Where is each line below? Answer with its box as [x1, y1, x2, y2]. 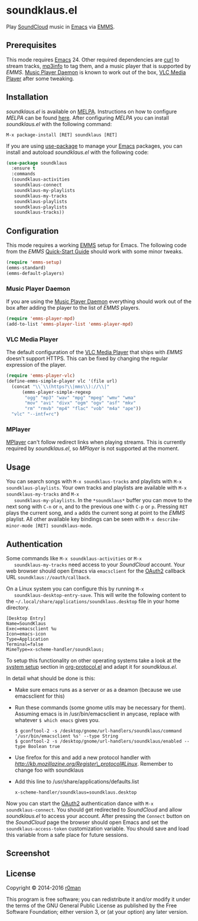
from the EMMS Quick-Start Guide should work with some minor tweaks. [6, 248, 183, 255]
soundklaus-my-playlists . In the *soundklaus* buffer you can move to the [14, 497, 192, 504]
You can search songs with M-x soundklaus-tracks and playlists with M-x [6, 478, 182, 485]
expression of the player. [6, 361, 67, 368]
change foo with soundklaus [14, 766, 84, 774]
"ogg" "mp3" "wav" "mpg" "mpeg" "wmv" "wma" [24, 394, 136, 400]
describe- [156, 516, 181, 523]
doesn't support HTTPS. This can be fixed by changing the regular [6, 355, 168, 362]
